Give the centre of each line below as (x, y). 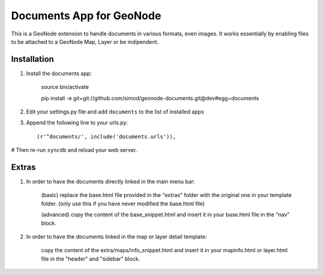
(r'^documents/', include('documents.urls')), (106, 136)
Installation (32, 59)
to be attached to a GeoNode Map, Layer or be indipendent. (85, 41)
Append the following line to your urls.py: (77, 122)
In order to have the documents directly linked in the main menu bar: (110, 182)
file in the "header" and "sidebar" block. (91, 259)
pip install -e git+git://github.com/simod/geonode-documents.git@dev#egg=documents (150, 98)
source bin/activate (65, 87)
